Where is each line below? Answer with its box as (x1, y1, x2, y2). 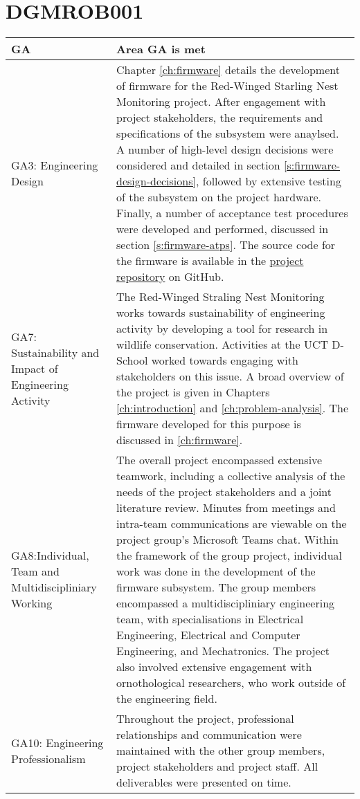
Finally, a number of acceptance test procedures (116, 205, 348, 221)
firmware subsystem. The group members (116, 579, 316, 596)
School (116, 352, 148, 369)
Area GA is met (116, 41, 206, 57)
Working (11, 595, 53, 612)
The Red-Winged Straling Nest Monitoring (116, 288, 325, 305)
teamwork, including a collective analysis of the (116, 468, 345, 484)
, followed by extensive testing (195, 173, 341, 190)
